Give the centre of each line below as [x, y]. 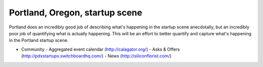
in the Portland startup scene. [39, 40]
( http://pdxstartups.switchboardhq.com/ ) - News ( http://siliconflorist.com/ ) [96, 56]
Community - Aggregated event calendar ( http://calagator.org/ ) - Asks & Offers [101, 49]
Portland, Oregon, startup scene [75, 13]
